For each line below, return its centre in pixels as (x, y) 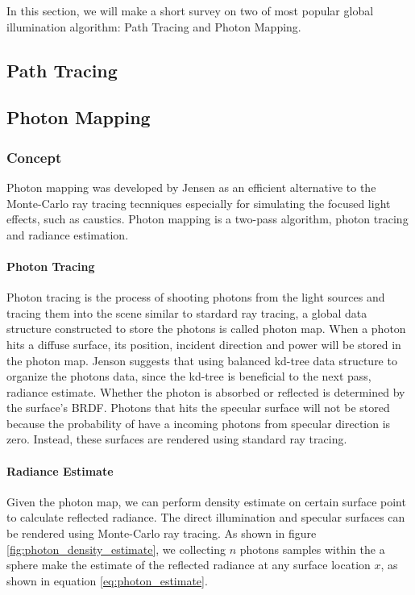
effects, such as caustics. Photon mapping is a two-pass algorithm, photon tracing (207, 219)
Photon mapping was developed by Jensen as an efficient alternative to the (191, 187)
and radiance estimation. (68, 234)
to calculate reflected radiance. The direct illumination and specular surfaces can (206, 517)
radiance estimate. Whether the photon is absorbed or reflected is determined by (206, 391)
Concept (34, 157)
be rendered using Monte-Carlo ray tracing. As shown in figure (162, 533)
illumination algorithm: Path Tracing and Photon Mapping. (154, 26)
